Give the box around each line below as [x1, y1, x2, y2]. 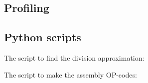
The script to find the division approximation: [4, 52, 145, 63]
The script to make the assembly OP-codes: [4, 69, 137, 80]
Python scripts [4, 29, 81, 45]
